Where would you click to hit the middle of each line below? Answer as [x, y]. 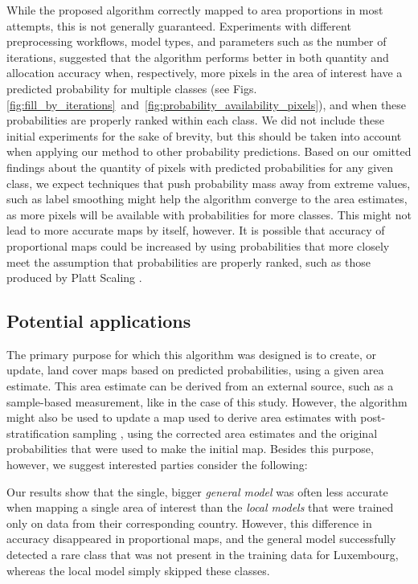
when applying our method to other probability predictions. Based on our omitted [209, 151]
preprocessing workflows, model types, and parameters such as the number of [197, 41]
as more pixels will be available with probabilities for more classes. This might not [209, 214]
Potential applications [99, 321]
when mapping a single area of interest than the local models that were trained [200, 507]
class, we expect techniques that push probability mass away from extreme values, [209, 183]
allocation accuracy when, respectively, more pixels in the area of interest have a [205, 73]
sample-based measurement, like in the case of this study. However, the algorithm [207, 401]
